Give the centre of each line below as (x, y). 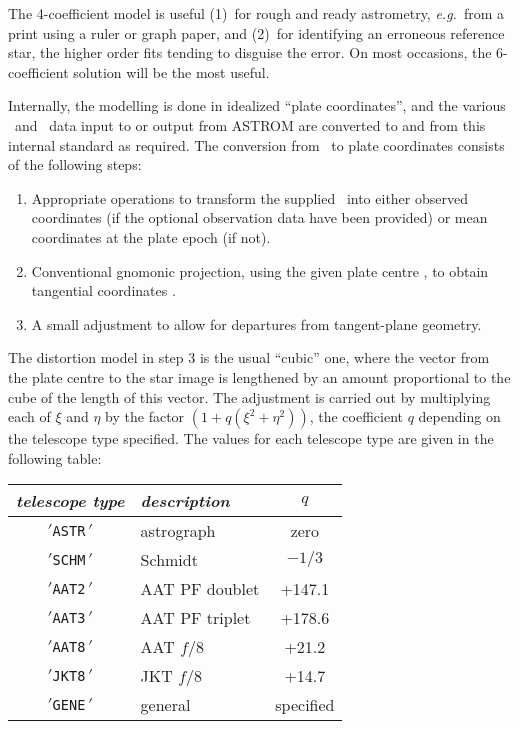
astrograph (178, 531)
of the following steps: (75, 164)
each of (29, 416)
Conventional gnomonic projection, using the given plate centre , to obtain (260, 270)
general (165, 705)
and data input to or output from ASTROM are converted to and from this (250, 124)
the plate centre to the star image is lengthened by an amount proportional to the (259, 376)
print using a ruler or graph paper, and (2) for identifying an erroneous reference (256, 32)
